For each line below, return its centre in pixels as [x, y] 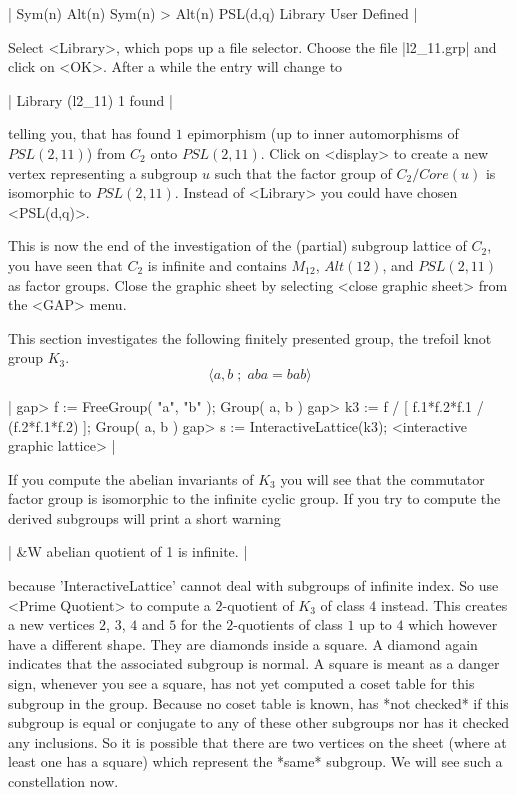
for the [201, 624]
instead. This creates [444, 604]
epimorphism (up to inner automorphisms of [323, 133]
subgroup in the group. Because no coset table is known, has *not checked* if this [258, 702]
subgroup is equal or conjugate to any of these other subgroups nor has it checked [259, 722]
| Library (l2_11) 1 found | [90, 99]
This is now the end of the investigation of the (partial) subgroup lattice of [237, 245]
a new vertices [51, 624]
